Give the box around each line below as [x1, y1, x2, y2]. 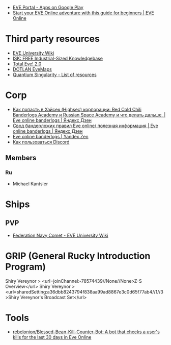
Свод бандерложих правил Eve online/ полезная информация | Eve [12, 122, 159, 129]
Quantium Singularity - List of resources [12, 71, 97, 78]
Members [5, 154, 37, 162]
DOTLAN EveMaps [12, 66, 52, 72]
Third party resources [5, 33, 100, 45]
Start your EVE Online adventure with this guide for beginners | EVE [12, 10, 154, 16]
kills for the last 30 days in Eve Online [12, 334, 92, 340]
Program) [5, 261, 46, 273]
